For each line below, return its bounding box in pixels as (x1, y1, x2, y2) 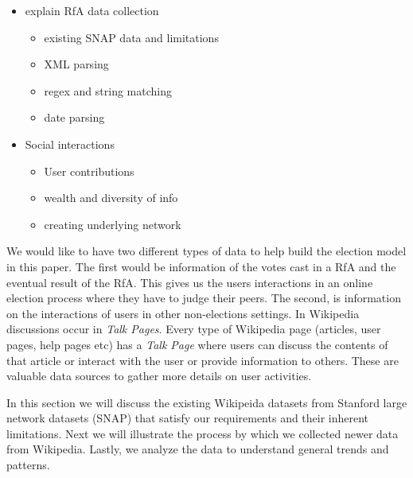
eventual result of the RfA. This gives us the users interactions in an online (6, 274, 373, 290)
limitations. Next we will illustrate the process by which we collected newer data (6, 425, 399, 441)
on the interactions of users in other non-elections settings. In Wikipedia (6, 305, 360, 321)
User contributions (44, 162, 134, 179)
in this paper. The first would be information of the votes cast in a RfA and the (6, 258, 396, 274)
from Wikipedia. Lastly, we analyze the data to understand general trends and (6, 441, 389, 457)
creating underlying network (44, 216, 181, 232)
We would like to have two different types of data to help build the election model (6, 243, 407, 259)
